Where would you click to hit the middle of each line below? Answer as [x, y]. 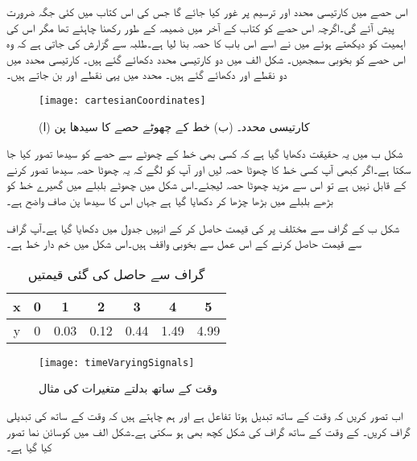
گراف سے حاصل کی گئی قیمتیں [116, 274]
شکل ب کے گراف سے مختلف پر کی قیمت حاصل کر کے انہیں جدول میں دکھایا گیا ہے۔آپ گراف [203, 227]
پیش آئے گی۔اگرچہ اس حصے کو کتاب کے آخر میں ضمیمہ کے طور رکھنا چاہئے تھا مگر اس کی [200, 27]
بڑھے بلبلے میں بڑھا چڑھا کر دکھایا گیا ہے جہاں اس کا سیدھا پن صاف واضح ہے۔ [170, 200]
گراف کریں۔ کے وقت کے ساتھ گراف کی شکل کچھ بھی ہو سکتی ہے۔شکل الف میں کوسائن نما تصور [208, 431]
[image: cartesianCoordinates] [122, 100]
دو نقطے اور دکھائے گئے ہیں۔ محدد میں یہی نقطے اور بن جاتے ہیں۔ [147, 74]
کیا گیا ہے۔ [29, 447]
